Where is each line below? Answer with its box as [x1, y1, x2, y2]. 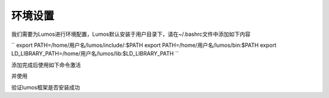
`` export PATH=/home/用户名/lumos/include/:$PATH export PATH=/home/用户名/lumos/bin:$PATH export [11, 41, 277, 49]
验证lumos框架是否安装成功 [11, 83, 80, 91]
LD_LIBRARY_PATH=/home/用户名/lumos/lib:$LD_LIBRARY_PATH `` [11, 50, 179, 57]
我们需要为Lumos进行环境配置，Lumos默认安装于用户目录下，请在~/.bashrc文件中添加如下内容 [11, 30, 251, 38]
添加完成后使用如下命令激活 [11, 61, 81, 68]
